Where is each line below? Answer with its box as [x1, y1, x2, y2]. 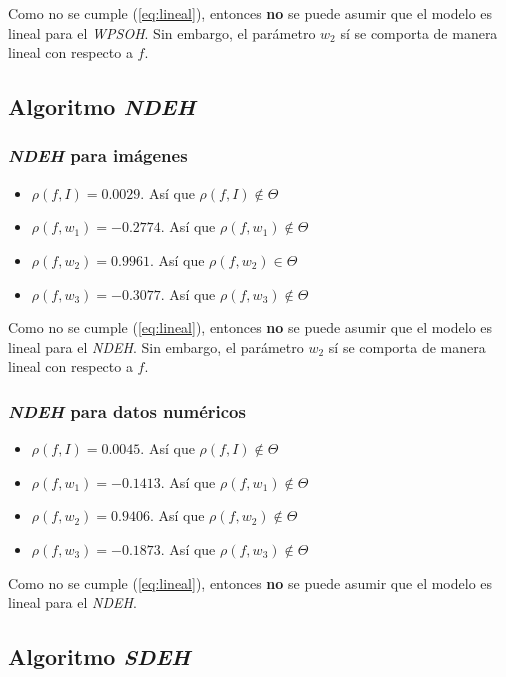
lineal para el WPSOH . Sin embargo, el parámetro [8, 22, 316, 43]
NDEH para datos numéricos [8, 398, 246, 423]
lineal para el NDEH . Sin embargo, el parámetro [8, 336, 304, 357]
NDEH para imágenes [8, 143, 188, 168]
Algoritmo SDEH [8, 641, 191, 672]
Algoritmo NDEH [8, 91, 196, 122]
